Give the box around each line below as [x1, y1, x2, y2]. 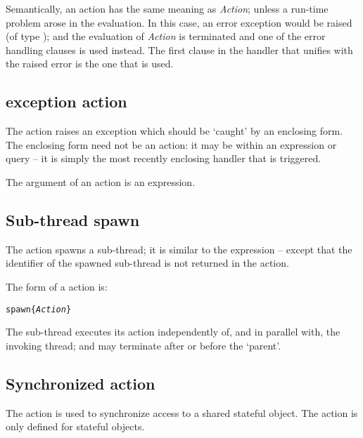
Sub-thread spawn [6, 208, 140, 230]
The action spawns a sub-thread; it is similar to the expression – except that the [6, 241, 352, 256]
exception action [6, 91, 127, 112]
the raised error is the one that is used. [6, 56, 174, 71]
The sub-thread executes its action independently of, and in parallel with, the [6, 324, 340, 339]
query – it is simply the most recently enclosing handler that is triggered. [6, 151, 321, 166]
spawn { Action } [6, 304, 72, 314]
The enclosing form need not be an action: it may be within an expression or [6, 137, 337, 152]
